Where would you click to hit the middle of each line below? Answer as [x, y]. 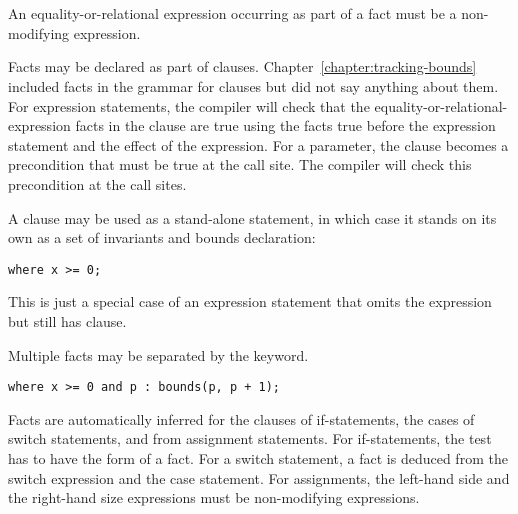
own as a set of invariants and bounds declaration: [162, 237]
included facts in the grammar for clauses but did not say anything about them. [253, 85]
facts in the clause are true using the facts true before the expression [285, 125]
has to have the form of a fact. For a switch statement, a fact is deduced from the [258, 457]
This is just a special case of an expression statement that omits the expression [250, 301]
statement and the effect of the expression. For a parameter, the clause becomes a [258, 144]
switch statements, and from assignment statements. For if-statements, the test [250, 438]
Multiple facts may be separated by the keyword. [158, 354]
